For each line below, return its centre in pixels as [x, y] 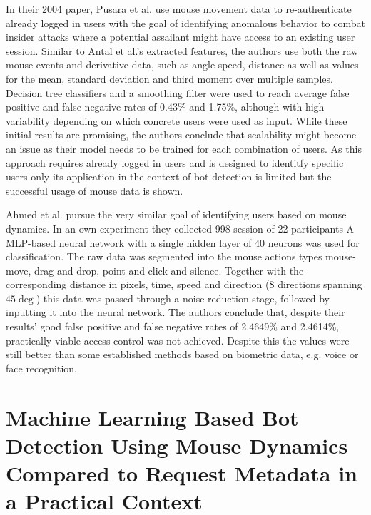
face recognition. [41, 368]
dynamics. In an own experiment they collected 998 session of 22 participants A [180, 228]
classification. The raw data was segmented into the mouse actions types [164, 256]
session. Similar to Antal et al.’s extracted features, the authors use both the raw [182, 50]
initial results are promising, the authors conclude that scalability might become [181, 134]
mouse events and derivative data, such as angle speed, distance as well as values [182, 65]
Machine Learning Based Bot [152, 417]
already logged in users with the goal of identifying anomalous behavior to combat [185, 22]
